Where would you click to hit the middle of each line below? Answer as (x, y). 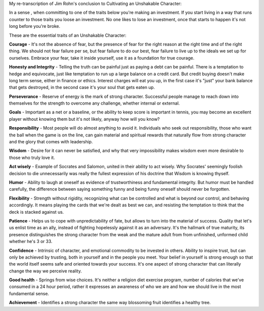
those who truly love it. (32, 157)
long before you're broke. (35, 26)
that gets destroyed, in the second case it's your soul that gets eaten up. (82, 88)
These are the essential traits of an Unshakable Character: (68, 35)
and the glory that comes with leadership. (51, 142)
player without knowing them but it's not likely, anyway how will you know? (84, 119)
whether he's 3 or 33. (31, 242)
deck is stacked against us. (36, 212)
